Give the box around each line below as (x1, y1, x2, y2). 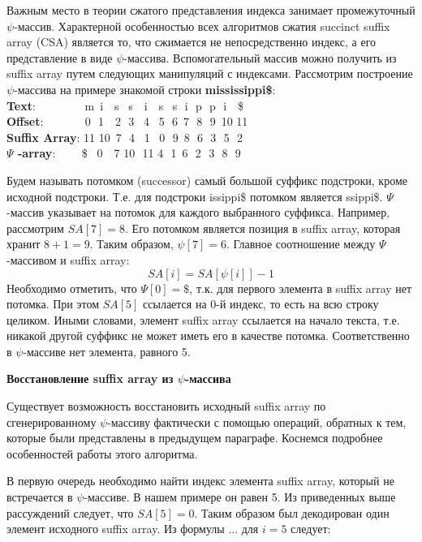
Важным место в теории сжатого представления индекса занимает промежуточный (6, 2, 416, 18)
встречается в (6, 488, 73, 505)
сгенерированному (6, 413, 97, 430)
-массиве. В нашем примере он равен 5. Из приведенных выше (84, 488, 396, 505)
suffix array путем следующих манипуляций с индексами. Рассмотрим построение (6, 65, 413, 82)
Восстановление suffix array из (6, 370, 174, 387)
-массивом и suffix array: (6, 251, 130, 268)
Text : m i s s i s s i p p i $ (6, 97, 244, 114)
